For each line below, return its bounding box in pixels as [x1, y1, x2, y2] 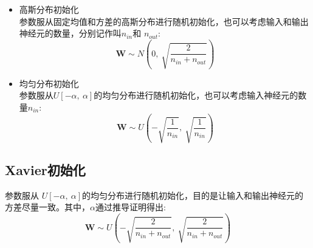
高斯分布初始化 [19, 3, 79, 15]
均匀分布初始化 [19, 77, 79, 89]
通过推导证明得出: [95, 201, 166, 213]
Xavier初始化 [5, 160, 86, 179]
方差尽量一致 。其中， [5, 201, 90, 213]
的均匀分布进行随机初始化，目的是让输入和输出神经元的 [82, 188, 304, 201]
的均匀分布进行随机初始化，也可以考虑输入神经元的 [94, 89, 298, 102]
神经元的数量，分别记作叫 [19, 27, 122, 40]
